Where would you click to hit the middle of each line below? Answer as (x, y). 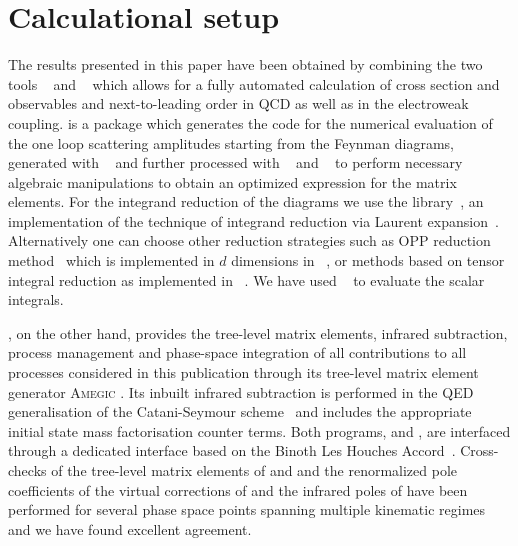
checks (27, 470)
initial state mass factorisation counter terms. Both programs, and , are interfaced (259, 430)
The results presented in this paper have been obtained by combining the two (245, 64)
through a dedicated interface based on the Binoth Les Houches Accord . (232, 450)
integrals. (36, 299)
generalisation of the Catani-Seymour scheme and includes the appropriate (240, 411)
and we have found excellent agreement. (130, 528)
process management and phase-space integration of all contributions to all (237, 352)
